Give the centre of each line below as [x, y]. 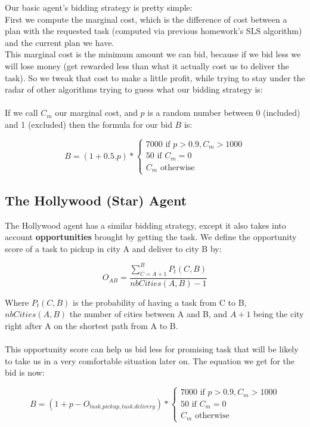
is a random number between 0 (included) [224, 113]
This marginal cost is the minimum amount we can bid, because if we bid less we [153, 54]
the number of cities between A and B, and [148, 314]
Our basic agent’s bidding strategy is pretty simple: [99, 7]
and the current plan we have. [60, 42]
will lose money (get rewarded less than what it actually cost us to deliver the [147, 65]
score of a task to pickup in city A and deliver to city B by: [113, 248]
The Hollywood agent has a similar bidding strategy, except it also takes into [145, 225]
